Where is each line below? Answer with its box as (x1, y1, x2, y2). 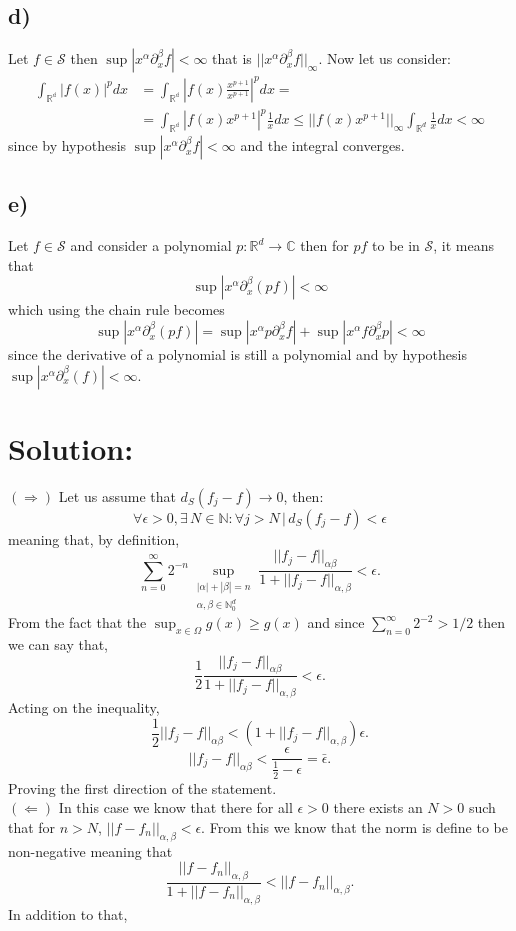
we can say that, (8, 634, 109, 655)
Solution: (8, 427, 134, 468)
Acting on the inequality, (8, 697, 160, 718)
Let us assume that (58, 485, 176, 506)
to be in (372, 235, 420, 256)
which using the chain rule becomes (8, 299, 225, 320)
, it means (433, 235, 495, 256)
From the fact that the (8, 612, 147, 633)
